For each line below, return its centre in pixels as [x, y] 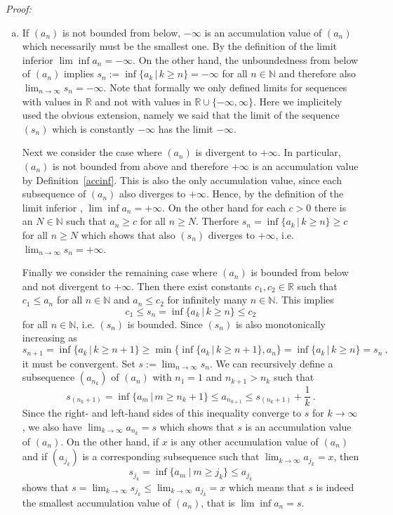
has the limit [186, 128]
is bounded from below [300, 272]
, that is [218, 503]
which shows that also [128, 234]
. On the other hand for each [224, 207]
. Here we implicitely [298, 101]
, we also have [52, 426]
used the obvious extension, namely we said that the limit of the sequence [181, 115]
